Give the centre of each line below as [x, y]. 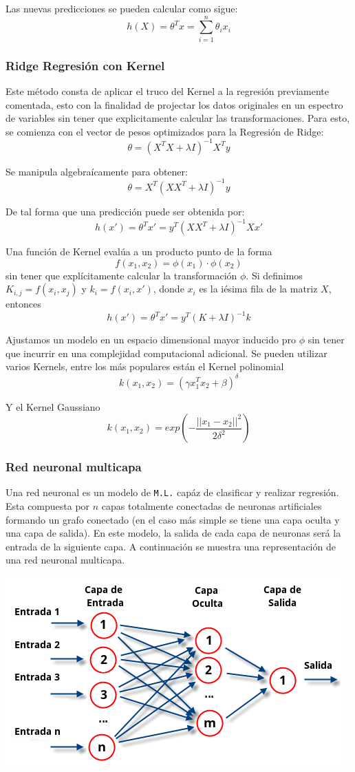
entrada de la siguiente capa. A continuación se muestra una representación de [171, 546]
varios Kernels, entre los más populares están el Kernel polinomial [145, 366]
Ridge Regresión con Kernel [85, 65]
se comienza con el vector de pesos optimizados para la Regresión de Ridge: [165, 131]
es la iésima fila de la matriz [258, 289]
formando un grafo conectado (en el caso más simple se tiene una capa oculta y [173, 519]
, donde [169, 289]
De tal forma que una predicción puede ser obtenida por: [125, 211]
